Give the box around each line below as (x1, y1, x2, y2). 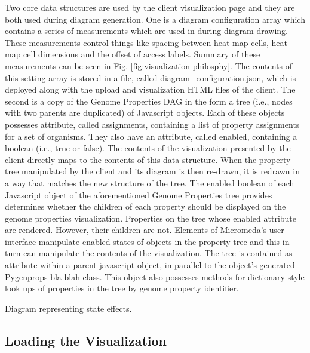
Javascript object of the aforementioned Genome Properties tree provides (5, 188, 272, 201)
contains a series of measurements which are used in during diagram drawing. (5, 24, 288, 37)
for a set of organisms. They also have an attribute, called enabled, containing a (5, 130, 297, 142)
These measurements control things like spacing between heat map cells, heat (5, 36, 287, 48)
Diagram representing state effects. (5, 302, 132, 314)
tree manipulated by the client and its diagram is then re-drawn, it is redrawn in (5, 165, 300, 177)
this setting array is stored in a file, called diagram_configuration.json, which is (5, 71, 296, 84)
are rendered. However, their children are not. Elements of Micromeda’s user (5, 223, 284, 236)
